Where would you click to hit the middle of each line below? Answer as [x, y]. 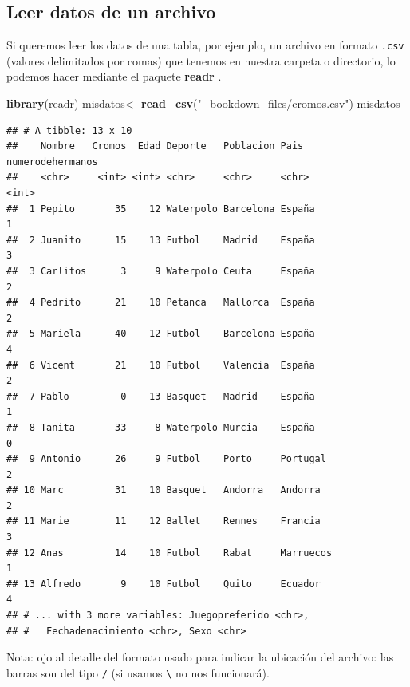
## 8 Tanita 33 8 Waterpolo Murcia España [161, 427]
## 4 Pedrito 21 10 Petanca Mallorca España [161, 303]
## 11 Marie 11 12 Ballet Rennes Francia [164, 521]
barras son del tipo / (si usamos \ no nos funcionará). [138, 672]
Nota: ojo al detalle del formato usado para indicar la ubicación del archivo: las [200, 657]
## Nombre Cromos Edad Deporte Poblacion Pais [155, 146]
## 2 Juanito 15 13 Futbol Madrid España [161, 240]
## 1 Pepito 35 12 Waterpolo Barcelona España [161, 209]
